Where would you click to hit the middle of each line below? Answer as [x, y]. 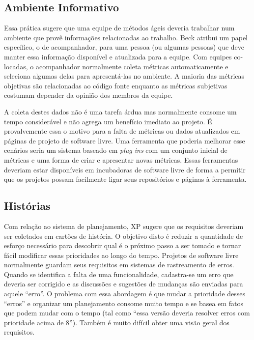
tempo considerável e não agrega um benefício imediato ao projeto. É [108, 121]
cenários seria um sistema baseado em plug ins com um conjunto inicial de [116, 150]
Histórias [27, 206]
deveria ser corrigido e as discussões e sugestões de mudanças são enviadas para [124, 284]
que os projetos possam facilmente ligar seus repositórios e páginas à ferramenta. [125, 179]
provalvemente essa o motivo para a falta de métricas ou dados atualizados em [122, 131]
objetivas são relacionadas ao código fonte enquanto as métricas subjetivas [116, 85]
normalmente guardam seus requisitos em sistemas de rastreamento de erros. [119, 265]
